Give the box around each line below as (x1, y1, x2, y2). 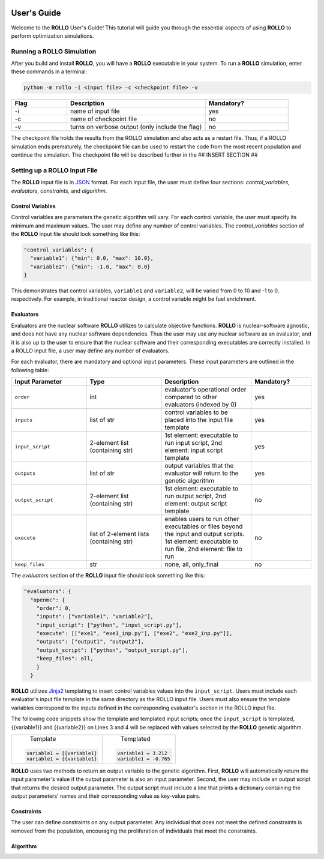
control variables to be (164, 408, 228, 417)
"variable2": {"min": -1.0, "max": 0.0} (30, 263, 151, 270)
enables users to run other (164, 515, 239, 523)
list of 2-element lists (89, 530, 149, 538)
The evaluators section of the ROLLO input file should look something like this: (11, 572, 205, 579)
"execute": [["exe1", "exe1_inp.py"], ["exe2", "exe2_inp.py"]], (36, 630, 233, 637)
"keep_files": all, (36, 655, 94, 662)
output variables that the (164, 462, 234, 470)
